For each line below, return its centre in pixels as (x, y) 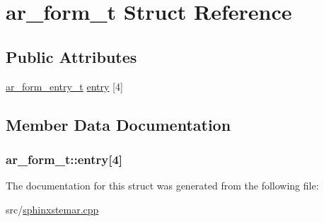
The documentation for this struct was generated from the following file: (162, 186)
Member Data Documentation (118, 124)
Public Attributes (71, 56)
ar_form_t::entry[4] (64, 159)
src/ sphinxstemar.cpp (52, 209)
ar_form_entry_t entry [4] (64, 86)
